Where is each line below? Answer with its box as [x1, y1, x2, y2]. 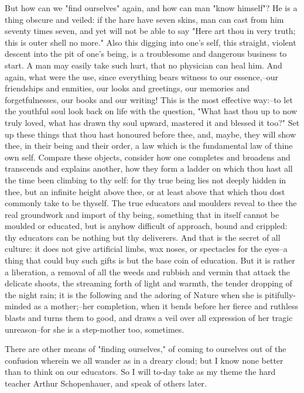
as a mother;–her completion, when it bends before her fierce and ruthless [33, 300, 299, 312]
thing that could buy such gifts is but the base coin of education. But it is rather [5, 254, 295, 266]
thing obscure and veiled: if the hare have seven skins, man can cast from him [5, 13, 284, 25]
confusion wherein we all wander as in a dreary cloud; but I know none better [5, 354, 283, 366]
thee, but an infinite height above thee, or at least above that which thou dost [5, 185, 285, 197]
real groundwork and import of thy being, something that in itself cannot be [5, 208, 279, 220]
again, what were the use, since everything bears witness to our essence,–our [5, 70, 278, 83]
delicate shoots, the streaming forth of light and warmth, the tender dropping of [5, 277, 292, 289]
